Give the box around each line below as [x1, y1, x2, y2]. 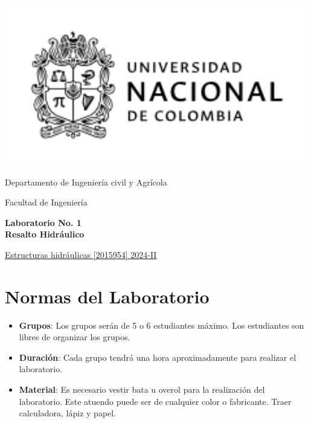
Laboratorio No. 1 [5, 216, 82, 228]
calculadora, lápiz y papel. [19, 407, 117, 419]
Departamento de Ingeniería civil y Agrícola [5, 175, 167, 188]
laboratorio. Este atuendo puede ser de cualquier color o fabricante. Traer [19, 395, 292, 407]
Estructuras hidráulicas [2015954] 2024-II [5, 248, 157, 260]
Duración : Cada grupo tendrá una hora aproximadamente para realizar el [19, 350, 296, 363]
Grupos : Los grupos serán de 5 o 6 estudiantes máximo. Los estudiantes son [19, 318, 304, 331]
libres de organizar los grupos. [19, 331, 130, 343]
